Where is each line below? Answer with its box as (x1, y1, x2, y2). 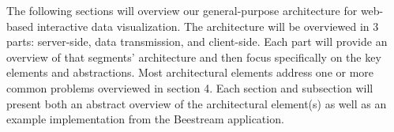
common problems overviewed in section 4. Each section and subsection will (6, 79, 373, 96)
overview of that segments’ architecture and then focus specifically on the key (6, 48, 381, 65)
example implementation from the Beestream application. (6, 111, 284, 127)
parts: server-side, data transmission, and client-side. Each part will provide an (6, 33, 388, 50)
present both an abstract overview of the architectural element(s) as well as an (6, 95, 387, 111)
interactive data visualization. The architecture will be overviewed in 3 (36, 17, 379, 34)
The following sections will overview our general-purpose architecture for (6, 2, 358, 18)
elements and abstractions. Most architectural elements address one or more (6, 64, 374, 81)
